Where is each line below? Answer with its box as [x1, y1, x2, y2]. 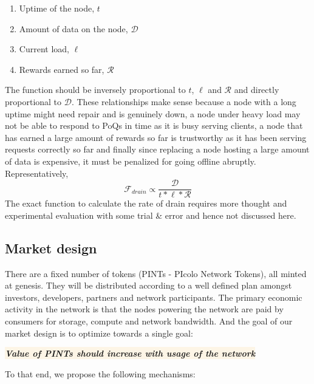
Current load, [19, 43, 69, 55]
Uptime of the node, [19, 2, 95, 14]
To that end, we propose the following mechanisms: [5, 367, 196, 380]
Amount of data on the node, [19, 22, 128, 35]
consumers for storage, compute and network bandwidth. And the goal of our [5, 314, 293, 327]
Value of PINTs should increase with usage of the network [5, 347, 256, 360]
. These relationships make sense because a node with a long [71, 95, 296, 108]
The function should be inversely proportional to [5, 83, 186, 96]
